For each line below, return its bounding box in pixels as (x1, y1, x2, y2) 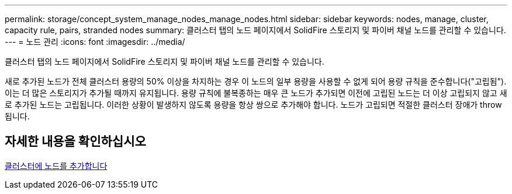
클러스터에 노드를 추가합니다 (5, 160, 108, 171)
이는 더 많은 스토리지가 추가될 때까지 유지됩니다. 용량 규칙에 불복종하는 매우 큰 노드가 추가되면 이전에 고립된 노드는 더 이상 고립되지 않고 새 (5, 88, 507, 98)
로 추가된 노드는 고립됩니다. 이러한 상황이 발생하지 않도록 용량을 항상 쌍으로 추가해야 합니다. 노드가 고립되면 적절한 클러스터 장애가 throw (5, 100, 502, 110)
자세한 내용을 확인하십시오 (5, 134, 146, 149)
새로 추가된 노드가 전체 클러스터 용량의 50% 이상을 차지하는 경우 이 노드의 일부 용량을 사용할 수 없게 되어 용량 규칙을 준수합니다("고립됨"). (5, 76, 507, 86)
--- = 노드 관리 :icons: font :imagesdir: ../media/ (5, 37, 185, 47)
